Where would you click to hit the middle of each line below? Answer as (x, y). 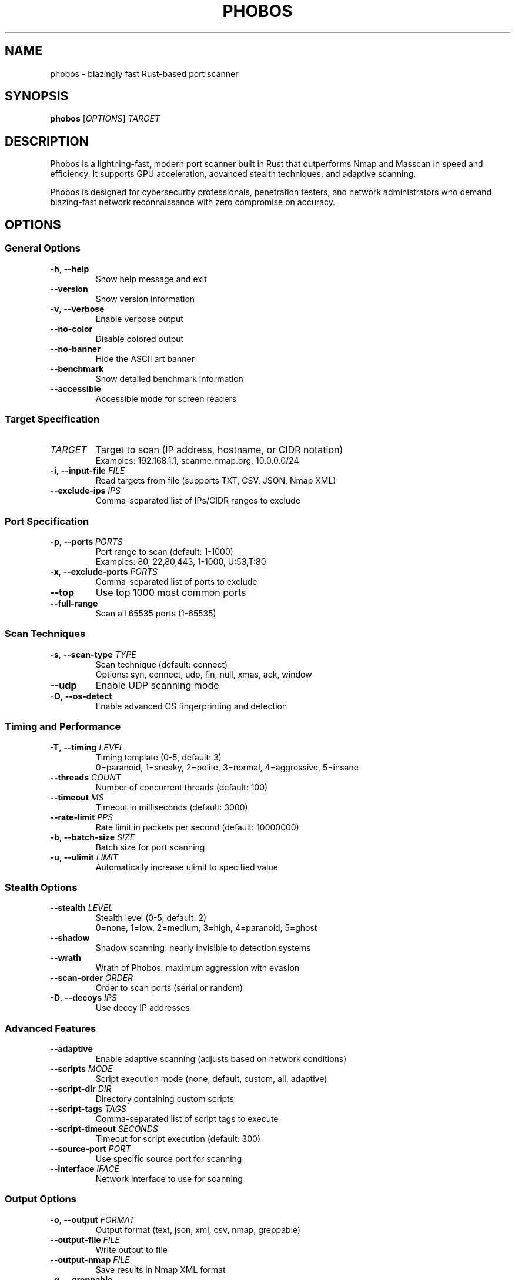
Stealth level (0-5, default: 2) (151, 918)
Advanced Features (51, 1028)
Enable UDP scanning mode (157, 685)
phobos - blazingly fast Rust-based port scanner (144, 73)
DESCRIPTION (47, 141)
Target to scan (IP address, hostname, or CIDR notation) (219, 450)
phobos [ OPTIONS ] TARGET (105, 119)
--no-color (71, 329)
